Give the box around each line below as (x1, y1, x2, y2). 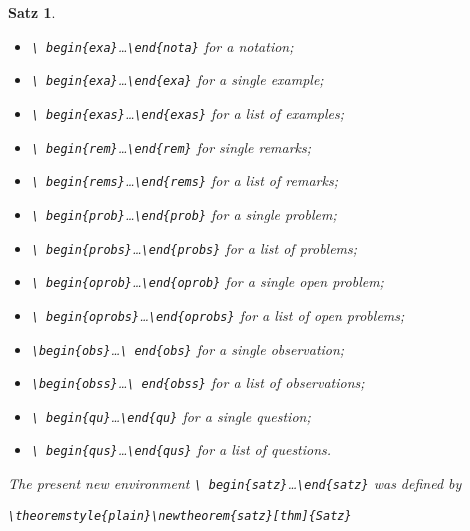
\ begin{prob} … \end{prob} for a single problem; (31, 203, 337, 224)
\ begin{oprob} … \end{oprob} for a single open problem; (31, 271, 384, 292)
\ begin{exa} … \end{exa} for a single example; (31, 69, 324, 90)
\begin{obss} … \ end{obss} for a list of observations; (31, 372, 365, 393)
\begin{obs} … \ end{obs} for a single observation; (31, 338, 345, 359)
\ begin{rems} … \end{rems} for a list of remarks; (31, 170, 338, 191)
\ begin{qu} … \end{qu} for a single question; (31, 405, 311, 426)
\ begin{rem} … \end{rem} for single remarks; (31, 136, 312, 157)
